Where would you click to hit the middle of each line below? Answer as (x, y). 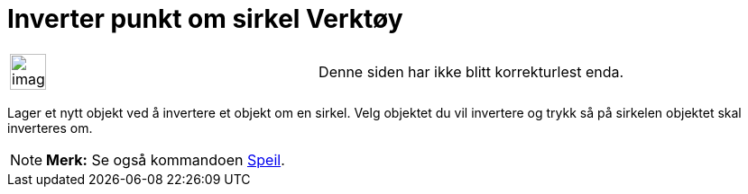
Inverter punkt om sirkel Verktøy (205, 19)
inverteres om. (50, 128)
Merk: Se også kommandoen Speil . (166, 159)
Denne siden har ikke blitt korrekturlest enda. (471, 71)
